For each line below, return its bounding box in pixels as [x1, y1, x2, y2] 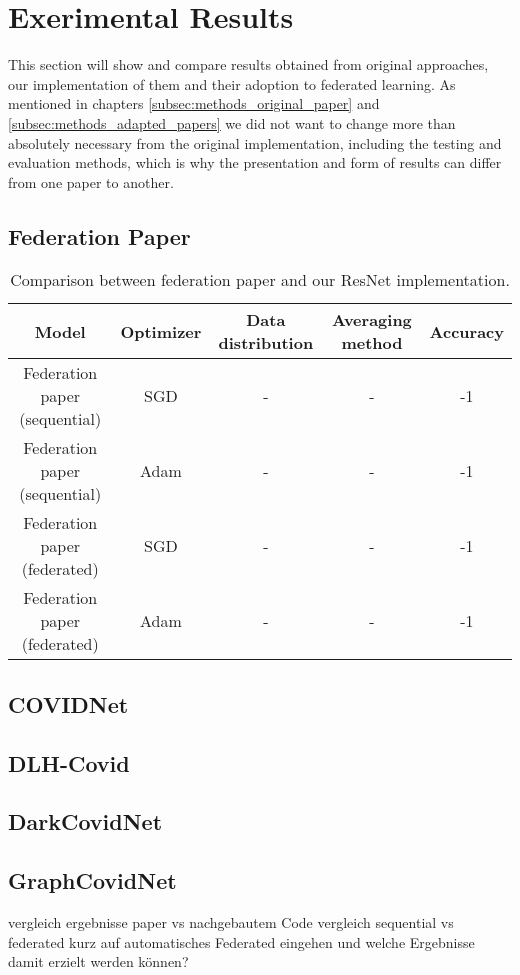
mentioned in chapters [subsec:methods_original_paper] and [8, 93, 380, 114]
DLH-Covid [8, 747, 130, 778]
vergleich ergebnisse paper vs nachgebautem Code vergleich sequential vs [8, 912, 454, 933]
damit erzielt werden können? [8, 951, 189, 972]
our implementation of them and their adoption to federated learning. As [8, 73, 456, 94]
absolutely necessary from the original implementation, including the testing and [8, 132, 502, 153]
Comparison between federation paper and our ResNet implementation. [10, 268, 510, 292]
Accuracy [429, 319, 504, 343]
